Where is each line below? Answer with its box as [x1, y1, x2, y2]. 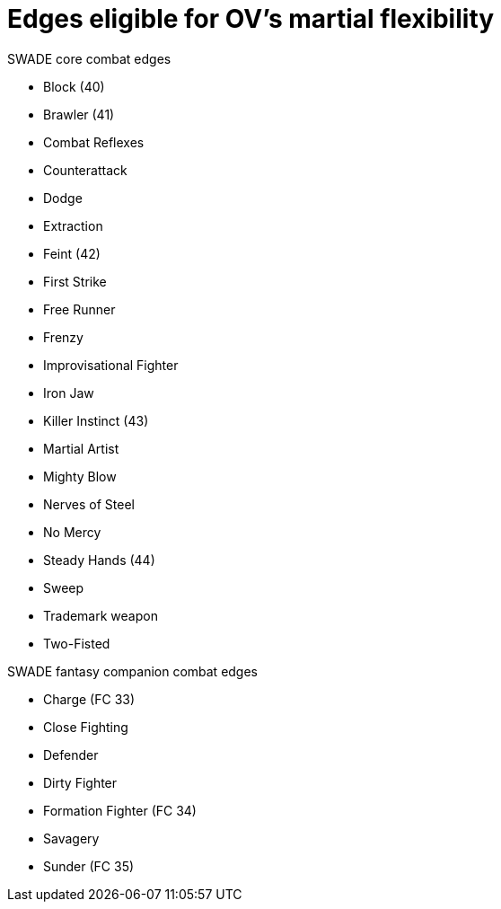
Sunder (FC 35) [43, 858, 135, 874]
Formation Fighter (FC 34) [43, 802, 197, 818]
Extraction [43, 217, 103, 234]
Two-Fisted [43, 635, 110, 651]
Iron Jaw [43, 384, 94, 401]
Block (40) [43, 78, 105, 94]
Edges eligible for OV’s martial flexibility [7, 4, 495, 34]
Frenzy [43, 329, 83, 345]
